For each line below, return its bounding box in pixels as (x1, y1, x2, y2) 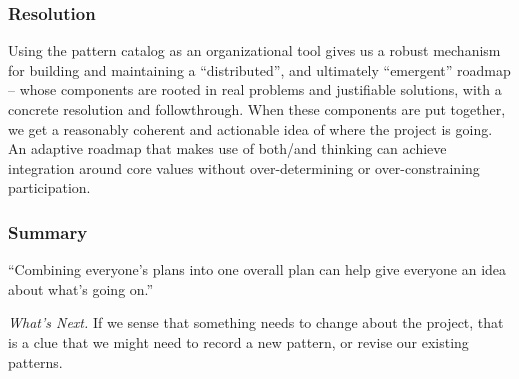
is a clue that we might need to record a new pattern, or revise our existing (8, 331, 469, 352)
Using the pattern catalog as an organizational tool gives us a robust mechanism (8, 40, 501, 61)
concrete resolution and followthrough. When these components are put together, (8, 99, 506, 119)
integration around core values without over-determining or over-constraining (8, 157, 480, 178)
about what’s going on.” (8, 278, 154, 299)
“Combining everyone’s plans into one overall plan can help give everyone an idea (8, 259, 507, 280)
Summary (8, 219, 88, 244)
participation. (8, 177, 91, 198)
